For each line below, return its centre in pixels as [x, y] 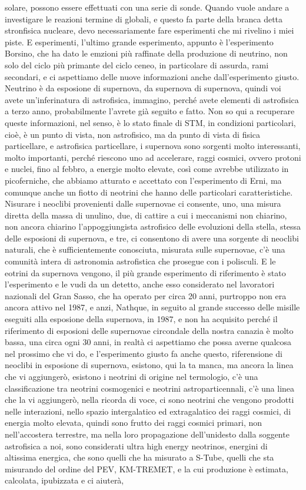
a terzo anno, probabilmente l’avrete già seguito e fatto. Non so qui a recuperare [150, 111]
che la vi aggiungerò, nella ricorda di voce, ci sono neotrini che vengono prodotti [149, 400]
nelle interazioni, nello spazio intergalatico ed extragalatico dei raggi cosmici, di [148, 411]
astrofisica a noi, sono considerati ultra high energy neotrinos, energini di [136, 446]
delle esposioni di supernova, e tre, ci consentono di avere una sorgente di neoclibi [152, 238]
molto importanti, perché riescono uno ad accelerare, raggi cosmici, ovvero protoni [153, 157]
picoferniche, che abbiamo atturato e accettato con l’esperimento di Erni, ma [143, 180]
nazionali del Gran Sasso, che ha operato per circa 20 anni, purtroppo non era [146, 295]
